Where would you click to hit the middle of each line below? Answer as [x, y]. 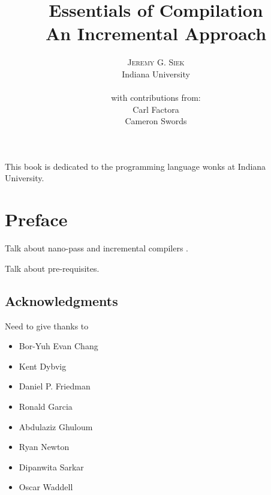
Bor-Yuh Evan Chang [58, 346]
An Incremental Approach [156, 33]
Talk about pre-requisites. [52, 268]
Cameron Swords [156, 121]
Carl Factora [156, 109]
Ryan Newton [44, 447]
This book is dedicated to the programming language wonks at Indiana [135, 166]
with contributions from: [156, 97]
